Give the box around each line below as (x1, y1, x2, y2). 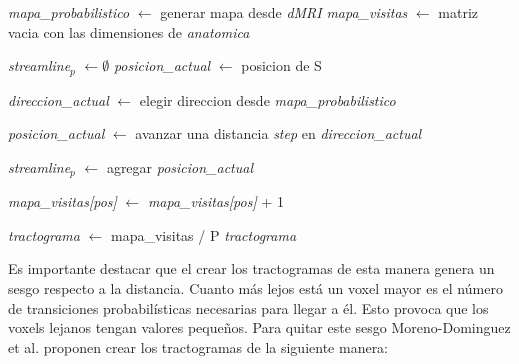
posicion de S (241, 55, 322, 76)
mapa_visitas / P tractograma (110, 224, 297, 245)
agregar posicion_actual (106, 156, 254, 177)
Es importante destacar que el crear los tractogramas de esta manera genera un (8, 258, 495, 279)
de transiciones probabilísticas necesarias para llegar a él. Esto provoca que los (8, 297, 489, 318)
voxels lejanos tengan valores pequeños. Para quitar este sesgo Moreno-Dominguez (8, 317, 511, 338)
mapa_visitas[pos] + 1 (147, 191, 284, 212)
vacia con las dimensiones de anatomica (8, 21, 250, 42)
